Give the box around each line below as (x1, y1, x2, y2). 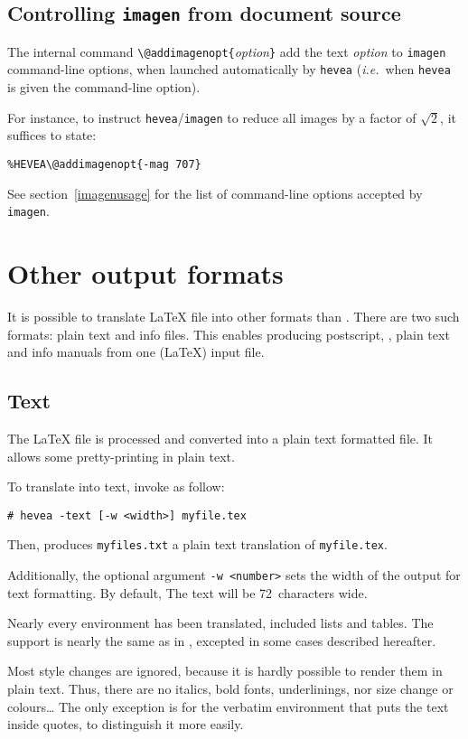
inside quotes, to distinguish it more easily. (7, 715, 244, 734)
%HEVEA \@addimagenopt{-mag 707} (7, 157, 201, 171)
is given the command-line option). (7, 78, 201, 97)
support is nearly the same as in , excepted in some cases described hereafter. (7, 631, 436, 650)
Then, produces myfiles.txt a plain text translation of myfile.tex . (7, 535, 388, 554)
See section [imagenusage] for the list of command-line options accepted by (7, 183, 423, 202)
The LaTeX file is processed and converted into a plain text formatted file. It (7, 428, 434, 447)
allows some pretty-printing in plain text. (7, 446, 235, 465)
